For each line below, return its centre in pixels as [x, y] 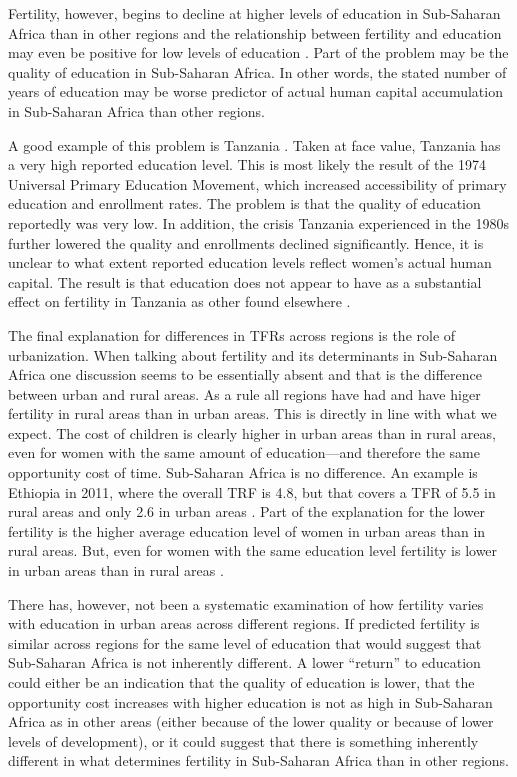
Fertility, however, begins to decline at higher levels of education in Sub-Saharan [254, 13]
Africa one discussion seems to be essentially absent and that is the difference [245, 374]
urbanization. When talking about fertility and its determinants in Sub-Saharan [253, 354]
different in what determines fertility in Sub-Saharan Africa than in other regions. [258, 760]
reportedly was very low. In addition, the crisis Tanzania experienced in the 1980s [259, 222]
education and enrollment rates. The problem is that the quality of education [244, 203]
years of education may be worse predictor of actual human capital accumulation [255, 91]
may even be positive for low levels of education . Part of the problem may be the [258, 52]
